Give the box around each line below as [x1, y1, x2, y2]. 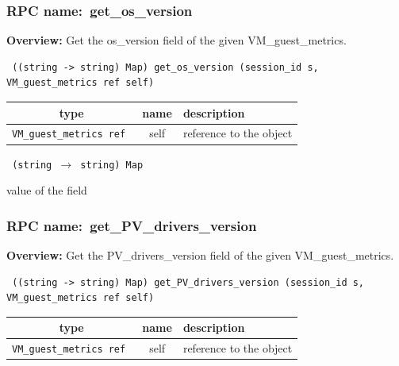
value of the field [6, 182, 87, 198]
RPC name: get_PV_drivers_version [6, 215, 257, 235]
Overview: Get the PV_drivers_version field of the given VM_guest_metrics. [6, 246, 394, 263]
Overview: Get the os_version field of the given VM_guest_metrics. [6, 32, 347, 48]
